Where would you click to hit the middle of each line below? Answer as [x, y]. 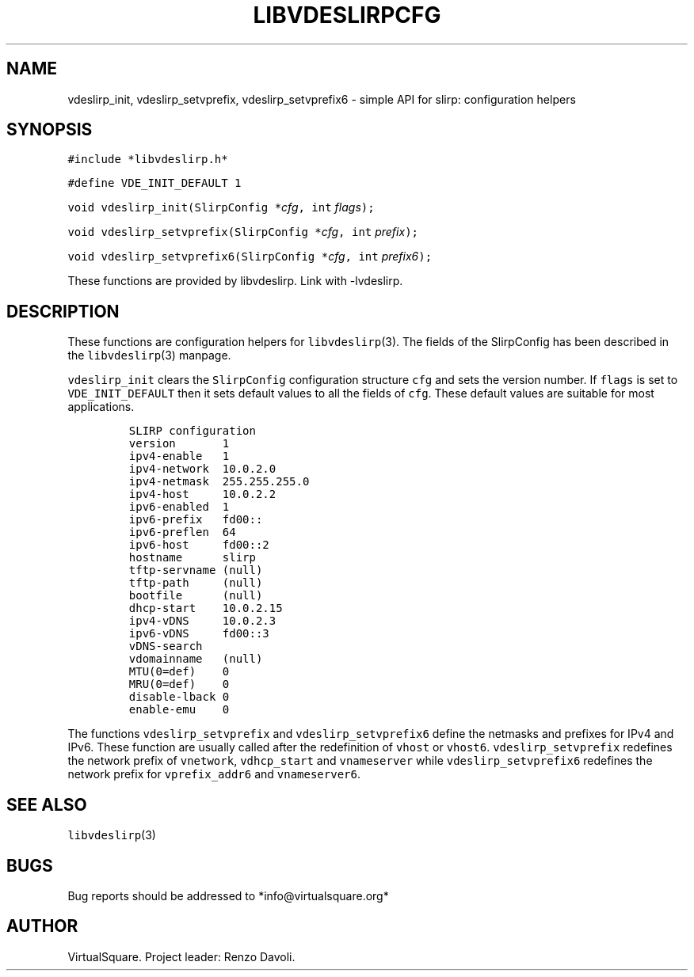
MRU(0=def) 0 [179, 684]
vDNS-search [166, 646]
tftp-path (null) [196, 583]
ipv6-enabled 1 [179, 507]
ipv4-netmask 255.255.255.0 [219, 482]
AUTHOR [42, 926]
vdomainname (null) [196, 659]
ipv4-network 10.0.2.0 [202, 469]
